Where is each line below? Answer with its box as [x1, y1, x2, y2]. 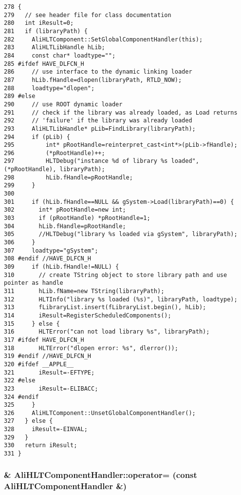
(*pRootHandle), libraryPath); [4, 166, 105, 173]
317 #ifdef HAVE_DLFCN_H [4, 336, 84, 343]
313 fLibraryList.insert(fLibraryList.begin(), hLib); [4, 304, 206, 311]
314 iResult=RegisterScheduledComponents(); [4, 312, 171, 319]
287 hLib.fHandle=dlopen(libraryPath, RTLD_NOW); [4, 76, 182, 83]
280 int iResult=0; [4, 20, 74, 27]
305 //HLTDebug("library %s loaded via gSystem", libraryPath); [4, 231, 238, 238]
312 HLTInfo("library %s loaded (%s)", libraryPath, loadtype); [4, 296, 238, 303]
